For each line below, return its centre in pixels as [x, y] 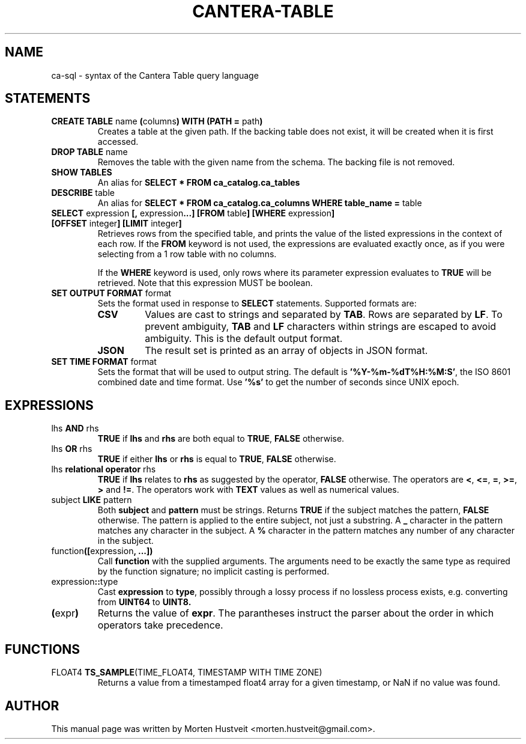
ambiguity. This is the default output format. [244, 339]
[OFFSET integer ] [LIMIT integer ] [116, 224]
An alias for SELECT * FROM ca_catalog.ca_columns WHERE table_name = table [260, 203]
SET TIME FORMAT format [104, 362]
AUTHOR [32, 706]
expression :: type [85, 582]
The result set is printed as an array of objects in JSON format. [286, 351]
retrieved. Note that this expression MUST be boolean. [205, 283]
